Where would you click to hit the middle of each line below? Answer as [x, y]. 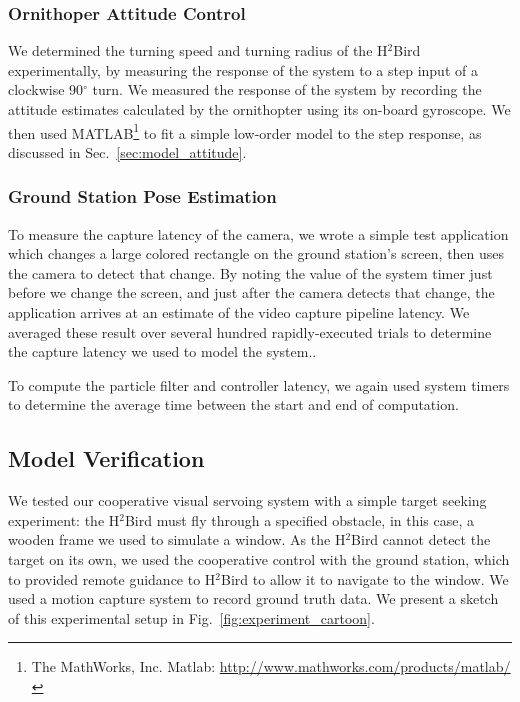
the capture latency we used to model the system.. [162, 351]
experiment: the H [64, 519]
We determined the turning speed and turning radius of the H [198, 50]
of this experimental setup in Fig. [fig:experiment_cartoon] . [191, 617]
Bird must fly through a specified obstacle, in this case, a [299, 519]
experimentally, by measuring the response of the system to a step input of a [243, 69]
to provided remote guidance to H [112, 578]
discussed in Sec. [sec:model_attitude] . [127, 151]
